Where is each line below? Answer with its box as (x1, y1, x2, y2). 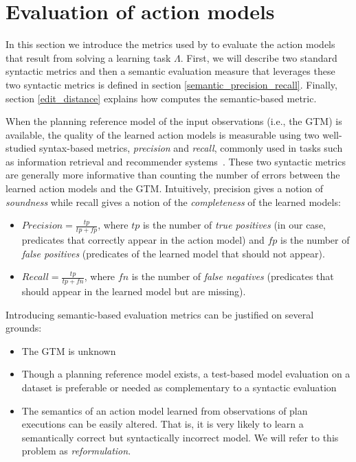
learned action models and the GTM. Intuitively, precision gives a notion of (5, 181, 324, 196)
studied (5, 141, 36, 155)
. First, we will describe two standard (180, 50, 337, 65)
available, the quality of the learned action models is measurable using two (5, 127, 320, 141)
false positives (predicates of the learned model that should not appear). (21, 246, 325, 260)
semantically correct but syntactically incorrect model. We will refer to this (21, 430, 339, 444)
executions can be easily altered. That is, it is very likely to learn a (21, 417, 304, 431)
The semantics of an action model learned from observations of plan (21, 403, 308, 417)
